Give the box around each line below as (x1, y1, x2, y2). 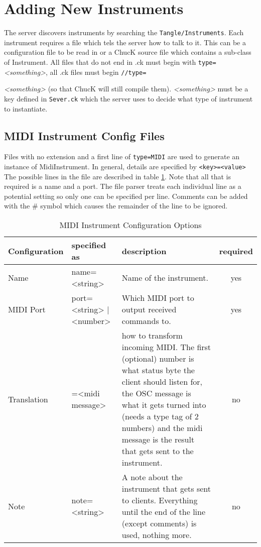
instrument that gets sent (121, 483, 211, 495)
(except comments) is (121, 517, 197, 529)
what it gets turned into (121, 399, 206, 411)
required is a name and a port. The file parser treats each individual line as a (4, 181, 241, 191)
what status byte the (121, 364, 195, 376)
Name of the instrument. (121, 271, 208, 283)
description (121, 245, 167, 257)
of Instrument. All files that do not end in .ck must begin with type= (4, 56, 216, 67)
